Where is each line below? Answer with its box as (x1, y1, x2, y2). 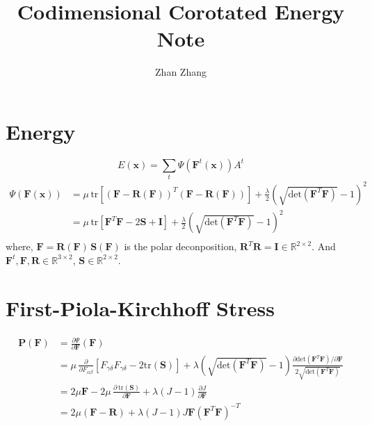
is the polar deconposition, (124, 239, 237, 254)
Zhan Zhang (155, 65, 207, 79)
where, (6, 239, 33, 254)
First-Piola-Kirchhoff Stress (6, 293, 275, 322)
